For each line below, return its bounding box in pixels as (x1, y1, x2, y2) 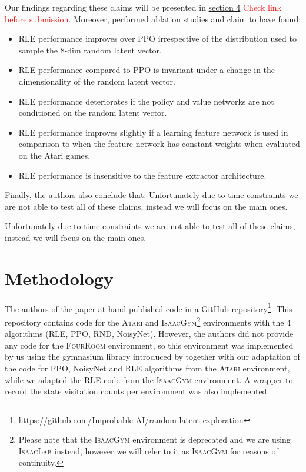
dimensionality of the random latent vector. (18, 75, 175, 87)
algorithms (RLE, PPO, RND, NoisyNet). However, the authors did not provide (5, 327, 294, 340)
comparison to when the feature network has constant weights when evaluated (18, 138, 300, 150)
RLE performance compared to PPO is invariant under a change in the (18, 63, 275, 76)
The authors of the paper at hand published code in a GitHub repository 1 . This (5, 300, 292, 314)
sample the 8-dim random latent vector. (18, 43, 162, 56)
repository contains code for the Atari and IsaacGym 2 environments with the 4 (5, 314, 291, 328)
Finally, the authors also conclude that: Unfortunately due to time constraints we (5, 189, 298, 201)
